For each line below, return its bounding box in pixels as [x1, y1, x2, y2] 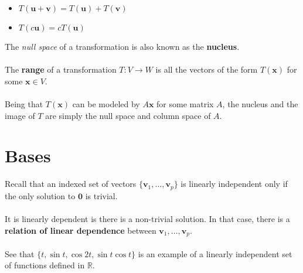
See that [5, 247, 35, 260]
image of [5, 109, 35, 121]
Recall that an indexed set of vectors [5, 178, 137, 190]
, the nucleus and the [222, 97, 298, 110]
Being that [5, 97, 43, 110]
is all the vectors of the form [155, 63, 258, 76]
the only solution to [5, 189, 76, 202]
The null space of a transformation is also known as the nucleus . [5, 40, 240, 52]
